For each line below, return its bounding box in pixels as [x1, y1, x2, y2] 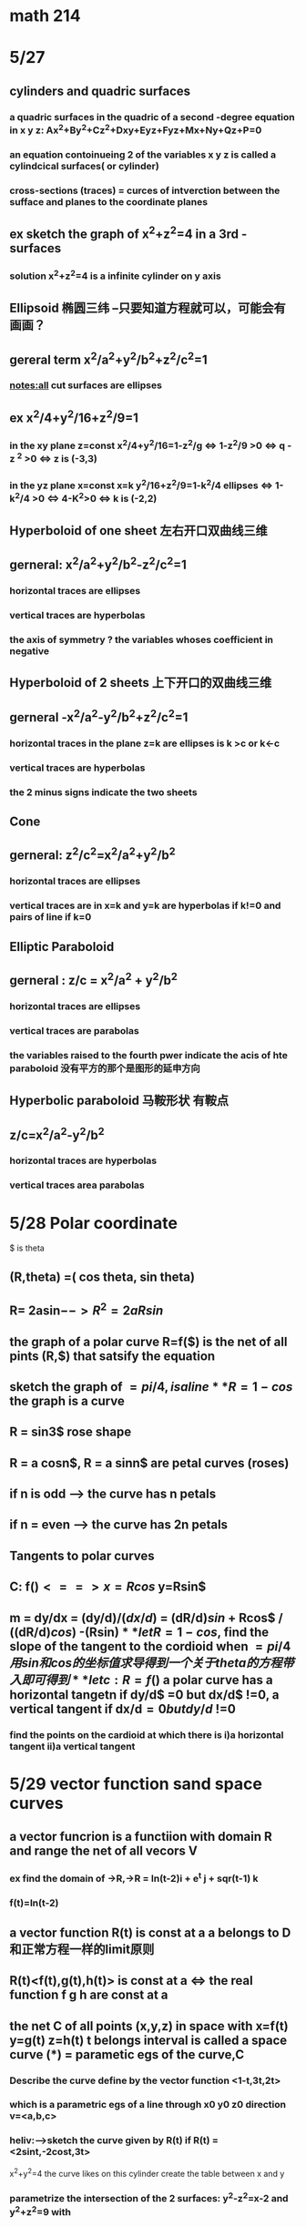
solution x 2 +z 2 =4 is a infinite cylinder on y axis [9, 268, 221, 282]
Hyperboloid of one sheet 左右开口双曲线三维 [9, 523, 268, 538]
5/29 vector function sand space [9, 1773, 262, 1794]
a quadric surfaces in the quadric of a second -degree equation [9, 110, 295, 123]
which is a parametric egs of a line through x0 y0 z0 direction [9, 2099, 287, 2111]
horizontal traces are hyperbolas [9, 1154, 158, 1167]
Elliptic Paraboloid [9, 939, 115, 955]
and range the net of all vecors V [9, 1844, 198, 1859]
